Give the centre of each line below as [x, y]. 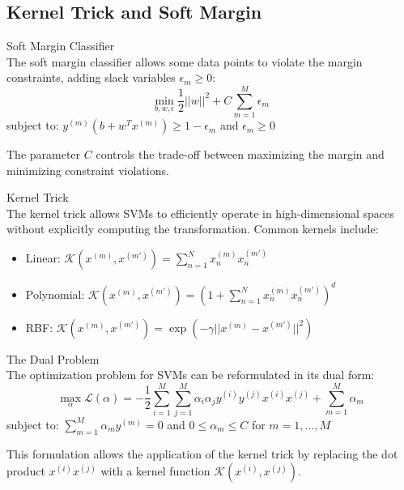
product [26, 471]
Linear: [43, 258]
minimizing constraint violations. [88, 170]
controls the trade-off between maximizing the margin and [240, 154]
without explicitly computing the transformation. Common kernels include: [193, 229]
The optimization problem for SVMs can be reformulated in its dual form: [191, 375]
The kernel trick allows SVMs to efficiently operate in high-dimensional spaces [200, 213]
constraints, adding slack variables [91, 77]
